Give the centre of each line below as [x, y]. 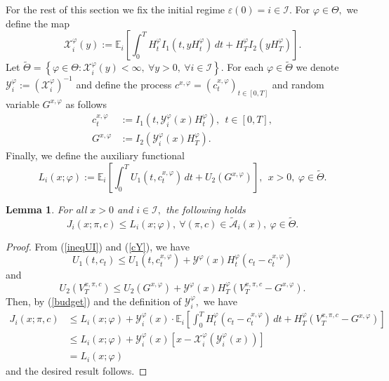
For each [245, 67]
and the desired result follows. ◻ [77, 371]
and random [298, 84]
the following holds [206, 209]
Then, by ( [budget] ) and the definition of [94, 301]
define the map [38, 23]
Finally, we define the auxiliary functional [95, 155]
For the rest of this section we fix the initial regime [116, 9]
